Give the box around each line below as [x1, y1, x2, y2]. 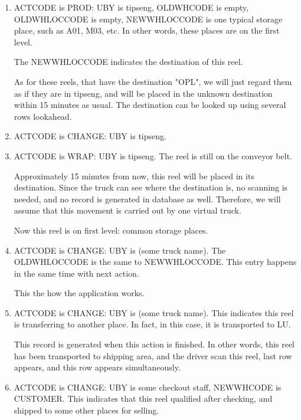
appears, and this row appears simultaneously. [14, 361, 181, 373]
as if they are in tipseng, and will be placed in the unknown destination [14, 87, 273, 99]
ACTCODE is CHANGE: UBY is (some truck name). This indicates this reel [14, 306, 294, 319]
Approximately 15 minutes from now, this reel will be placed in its [14, 169, 254, 182]
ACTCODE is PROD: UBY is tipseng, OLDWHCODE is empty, [14, 1, 249, 13]
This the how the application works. [14, 287, 145, 299]
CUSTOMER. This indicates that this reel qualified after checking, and [14, 392, 273, 405]
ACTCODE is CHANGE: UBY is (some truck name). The [14, 244, 226, 256]
